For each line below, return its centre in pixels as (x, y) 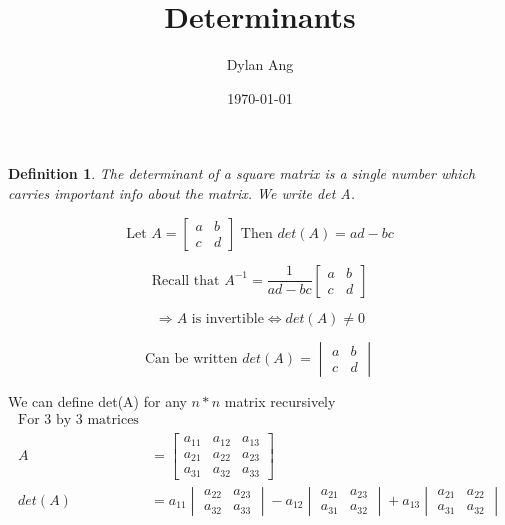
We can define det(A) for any (97, 400)
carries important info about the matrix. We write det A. (182, 192)
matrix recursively (280, 400)
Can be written (191, 358)
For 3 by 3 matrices (78, 420)
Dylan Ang (260, 64)
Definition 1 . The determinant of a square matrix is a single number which (242, 173)
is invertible (227, 318)
